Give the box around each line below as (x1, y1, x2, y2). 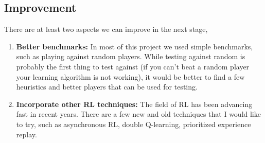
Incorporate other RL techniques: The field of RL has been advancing (16, 98, 253, 109)
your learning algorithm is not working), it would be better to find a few (16, 71, 245, 82)
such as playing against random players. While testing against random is (16, 51, 245, 62)
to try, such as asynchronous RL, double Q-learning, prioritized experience (16, 118, 251, 129)
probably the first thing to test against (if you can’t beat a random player (16, 61, 250, 71)
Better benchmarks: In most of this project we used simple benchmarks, (16, 41, 253, 51)
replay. (16, 129, 37, 139)
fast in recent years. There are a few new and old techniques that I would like (16, 109, 261, 119)
